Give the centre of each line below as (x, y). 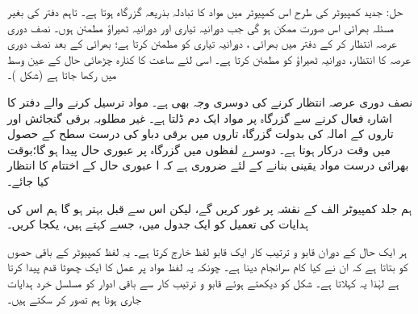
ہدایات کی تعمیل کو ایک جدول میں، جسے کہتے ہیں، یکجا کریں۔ (158, 224)
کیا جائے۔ (28, 180)
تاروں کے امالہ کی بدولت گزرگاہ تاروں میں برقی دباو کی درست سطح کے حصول (201, 134)
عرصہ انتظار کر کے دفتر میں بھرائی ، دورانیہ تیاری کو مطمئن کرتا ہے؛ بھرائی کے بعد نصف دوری (202, 43)
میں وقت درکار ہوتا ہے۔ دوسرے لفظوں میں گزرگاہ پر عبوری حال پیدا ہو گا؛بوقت (199, 149)
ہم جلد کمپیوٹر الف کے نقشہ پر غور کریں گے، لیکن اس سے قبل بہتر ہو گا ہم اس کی (210, 208)
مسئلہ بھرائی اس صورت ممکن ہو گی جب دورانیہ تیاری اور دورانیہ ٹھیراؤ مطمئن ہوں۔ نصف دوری (201, 27)
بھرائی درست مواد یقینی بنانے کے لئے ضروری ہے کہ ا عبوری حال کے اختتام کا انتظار (208, 165)
